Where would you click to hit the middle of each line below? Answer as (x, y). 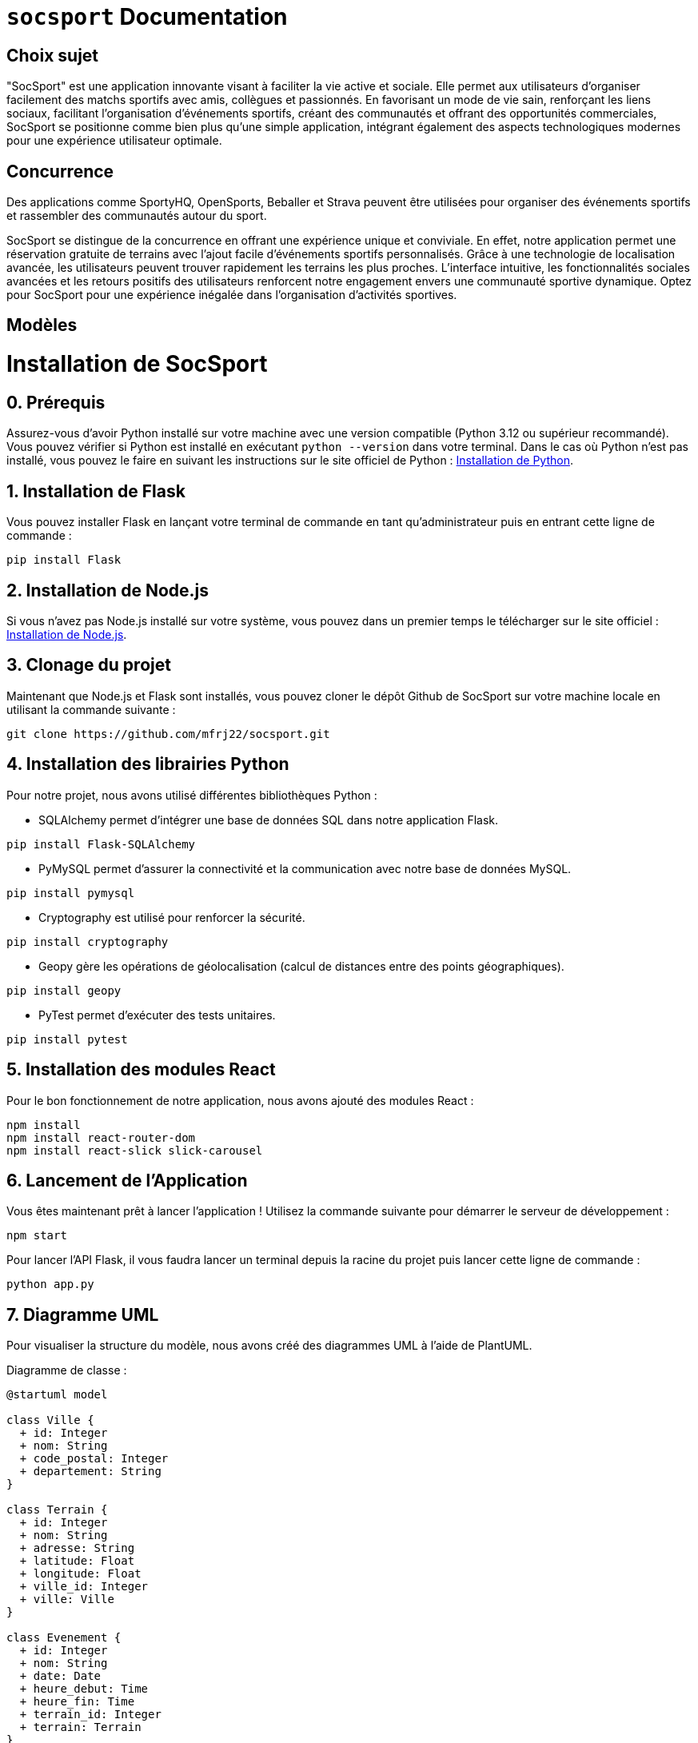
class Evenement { (64, 1638)
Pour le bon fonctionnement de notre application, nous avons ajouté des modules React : (240, 1100)
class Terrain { (57, 1510)
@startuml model (57, 1395)
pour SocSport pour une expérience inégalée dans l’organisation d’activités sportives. (232, 295)
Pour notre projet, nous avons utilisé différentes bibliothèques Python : (192, 795)
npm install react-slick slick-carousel (135, 1150)
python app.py (50, 1284)
